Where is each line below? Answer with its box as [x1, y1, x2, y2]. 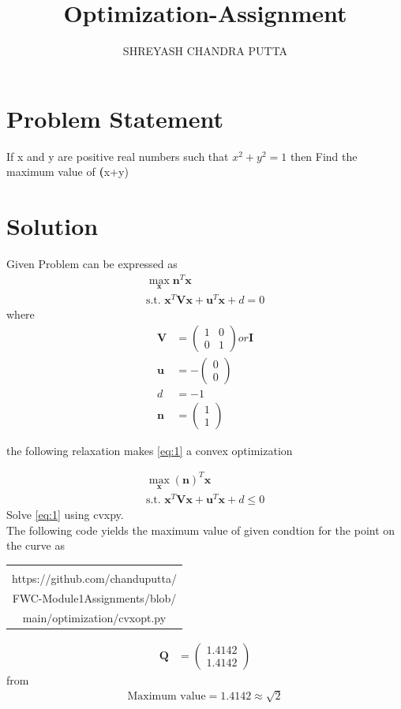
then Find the [290, 147, 358, 164]
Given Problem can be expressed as [6, 255, 178, 271]
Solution [6, 210, 99, 242]
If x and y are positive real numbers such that [6, 147, 229, 164]
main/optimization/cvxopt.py [22, 609, 167, 625]
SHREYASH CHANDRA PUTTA [122, 43, 288, 59]
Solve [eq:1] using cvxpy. [6, 506, 124, 523]
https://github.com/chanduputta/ [12, 569, 177, 586]
